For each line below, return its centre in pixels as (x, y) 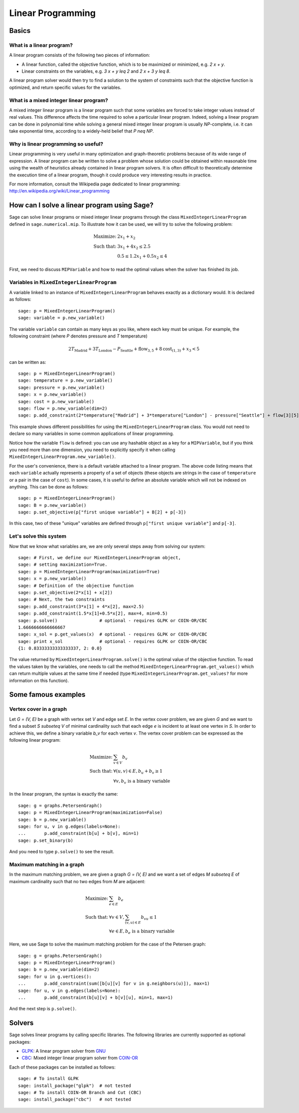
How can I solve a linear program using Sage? (81, 205)
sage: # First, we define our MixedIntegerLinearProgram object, (100, 557)
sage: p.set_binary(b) (46, 840)
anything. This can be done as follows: (49, 486)
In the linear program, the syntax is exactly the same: (64, 794)
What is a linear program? (41, 45)
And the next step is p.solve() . (43, 1009)
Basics (20, 31)
